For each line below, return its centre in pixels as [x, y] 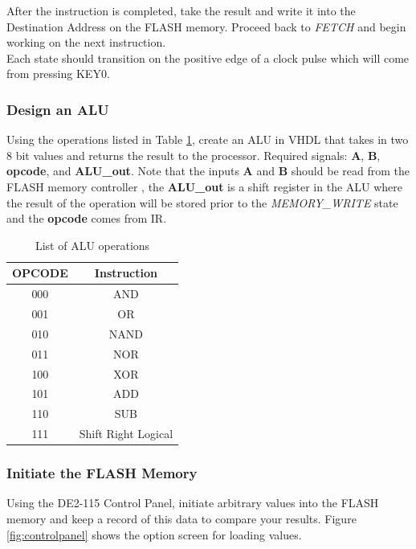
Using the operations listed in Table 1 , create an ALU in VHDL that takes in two [208, 139]
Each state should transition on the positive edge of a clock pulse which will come [208, 57]
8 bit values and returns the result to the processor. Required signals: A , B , [194, 155]
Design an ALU [58, 109]
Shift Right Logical [126, 434]
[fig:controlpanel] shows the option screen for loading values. [154, 534]
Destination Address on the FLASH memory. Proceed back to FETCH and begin [206, 26]
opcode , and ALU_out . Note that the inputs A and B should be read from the [208, 171]
